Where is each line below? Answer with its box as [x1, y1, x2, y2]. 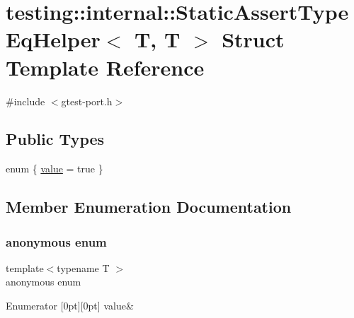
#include [6, 93, 45, 108]
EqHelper [6, 25, 101, 54]
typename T [57, 260, 110, 275]
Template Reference [6, 52, 205, 81]
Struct [222, 25, 285, 54]
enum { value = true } [6, 161, 103, 176]
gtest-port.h [61, 93, 113, 108]
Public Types [6, 128, 105, 150]
